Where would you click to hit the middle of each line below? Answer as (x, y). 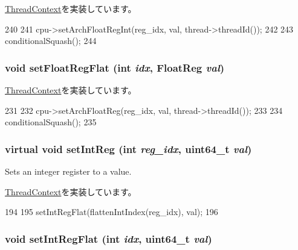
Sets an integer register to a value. (68, 171)
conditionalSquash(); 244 (51, 41)
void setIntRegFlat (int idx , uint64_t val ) (109, 238)
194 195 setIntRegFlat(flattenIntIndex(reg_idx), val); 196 (112, 212)
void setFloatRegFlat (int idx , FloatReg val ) (115, 67)
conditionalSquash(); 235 (51, 122)
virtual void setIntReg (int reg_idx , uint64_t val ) (128, 148)
